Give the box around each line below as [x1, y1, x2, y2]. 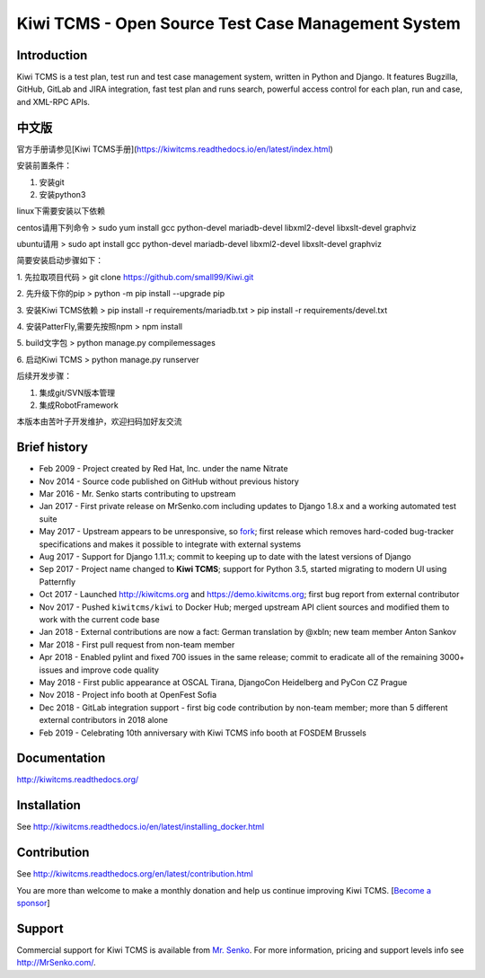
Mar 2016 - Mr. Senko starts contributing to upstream [39, 489, 236, 499]
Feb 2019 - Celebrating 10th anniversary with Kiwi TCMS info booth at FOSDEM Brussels [39, 727, 367, 738]
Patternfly [39, 576, 76, 587]
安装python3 [39, 189, 86, 199]
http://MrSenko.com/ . [16, 957, 96, 968]
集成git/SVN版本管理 [39, 387, 116, 398]
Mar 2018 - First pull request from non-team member [39, 639, 235, 650]
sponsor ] [16, 898, 50, 908]
